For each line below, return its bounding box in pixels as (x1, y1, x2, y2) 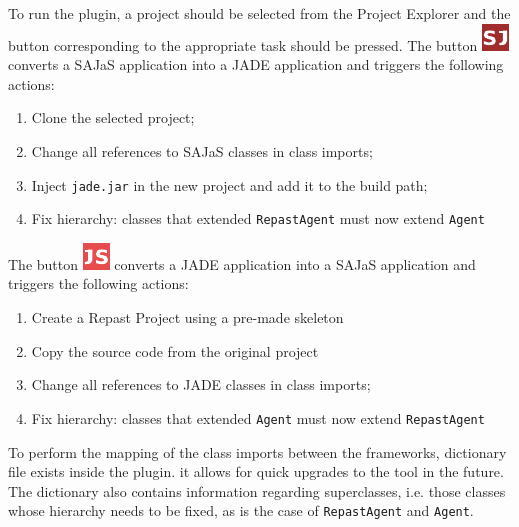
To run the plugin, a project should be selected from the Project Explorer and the (8, 3, 511, 23)
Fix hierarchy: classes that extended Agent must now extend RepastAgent (31, 407, 485, 428)
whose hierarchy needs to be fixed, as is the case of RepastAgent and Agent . (8, 500, 474, 521)
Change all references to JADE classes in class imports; (31, 374, 371, 395)
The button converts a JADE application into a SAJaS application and (8, 253, 476, 274)
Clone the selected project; (31, 107, 195, 128)
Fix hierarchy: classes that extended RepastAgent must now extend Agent (31, 208, 485, 229)
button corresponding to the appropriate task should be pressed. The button (8, 34, 478, 55)
